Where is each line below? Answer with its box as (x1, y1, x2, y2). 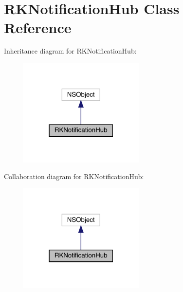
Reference (4, 18, 72, 37)
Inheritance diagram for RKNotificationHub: (4, 46, 137, 56)
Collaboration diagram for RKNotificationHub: (4, 171, 144, 181)
